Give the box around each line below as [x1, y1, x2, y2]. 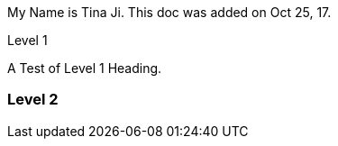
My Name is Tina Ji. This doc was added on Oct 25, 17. [7, 5, 332, 20]
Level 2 [7, 90, 59, 109]
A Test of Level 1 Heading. [7, 60, 162, 76]
